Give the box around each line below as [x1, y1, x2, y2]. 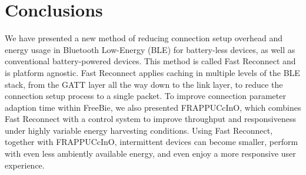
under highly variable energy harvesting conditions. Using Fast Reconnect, [5, 124, 273, 136]
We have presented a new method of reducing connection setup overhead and [5, 32, 282, 44]
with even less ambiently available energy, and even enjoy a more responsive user [5, 147, 296, 160]
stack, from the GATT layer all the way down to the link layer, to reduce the [5, 78, 283, 90]
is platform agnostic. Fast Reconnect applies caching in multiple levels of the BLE [5, 66, 300, 78]
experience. [5, 159, 45, 171]
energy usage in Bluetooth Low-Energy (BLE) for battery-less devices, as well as [5, 43, 295, 55]
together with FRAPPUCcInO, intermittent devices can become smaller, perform [5, 136, 298, 148]
